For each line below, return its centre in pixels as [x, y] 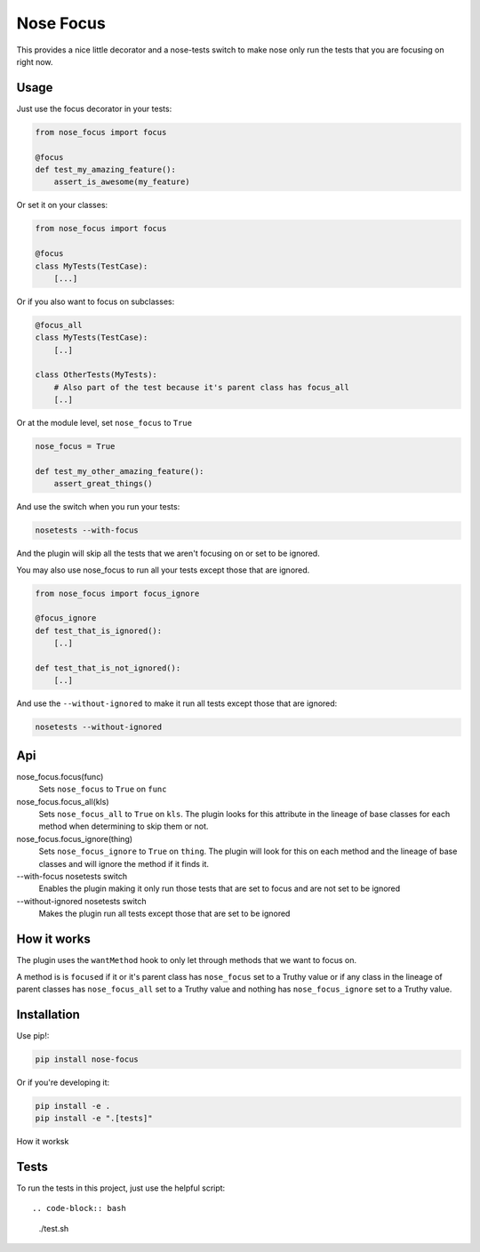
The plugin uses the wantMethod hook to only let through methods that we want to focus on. [187, 960]
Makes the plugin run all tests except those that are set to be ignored [164, 914]
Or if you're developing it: [63, 1082]
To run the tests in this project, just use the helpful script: [121, 1188]
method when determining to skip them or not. [124, 826]
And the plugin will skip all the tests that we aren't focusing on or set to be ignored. [168, 554]
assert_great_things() [103, 484]
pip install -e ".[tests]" [94, 1119]
